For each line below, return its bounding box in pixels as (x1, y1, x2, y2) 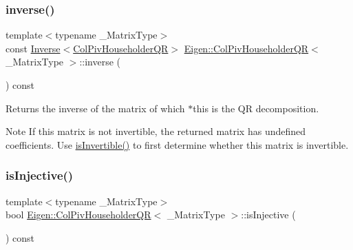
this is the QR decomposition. (193, 101, 319, 115)
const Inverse (6, 41, 61, 55)
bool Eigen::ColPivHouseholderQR (6, 207, 151, 222)
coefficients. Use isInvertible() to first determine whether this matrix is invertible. (6, 137, 349, 152)
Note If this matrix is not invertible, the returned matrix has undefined (6, 124, 306, 138)
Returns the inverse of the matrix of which (6, 101, 185, 115)
